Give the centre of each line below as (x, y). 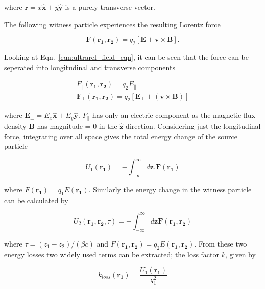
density (15, 126)
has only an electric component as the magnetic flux (174, 115)
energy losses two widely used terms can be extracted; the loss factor (112, 254)
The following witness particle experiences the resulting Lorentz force (112, 24)
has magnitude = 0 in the (77, 126)
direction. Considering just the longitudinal (193, 126)
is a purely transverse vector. (110, 7)
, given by (240, 254)
